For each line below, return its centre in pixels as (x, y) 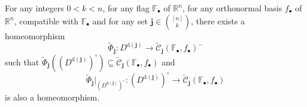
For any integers (34, 8)
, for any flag (126, 8)
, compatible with (46, 21)
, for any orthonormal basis (232, 8)
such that (22, 62)
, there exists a (218, 21)
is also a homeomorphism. (52, 97)
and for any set (120, 21)
